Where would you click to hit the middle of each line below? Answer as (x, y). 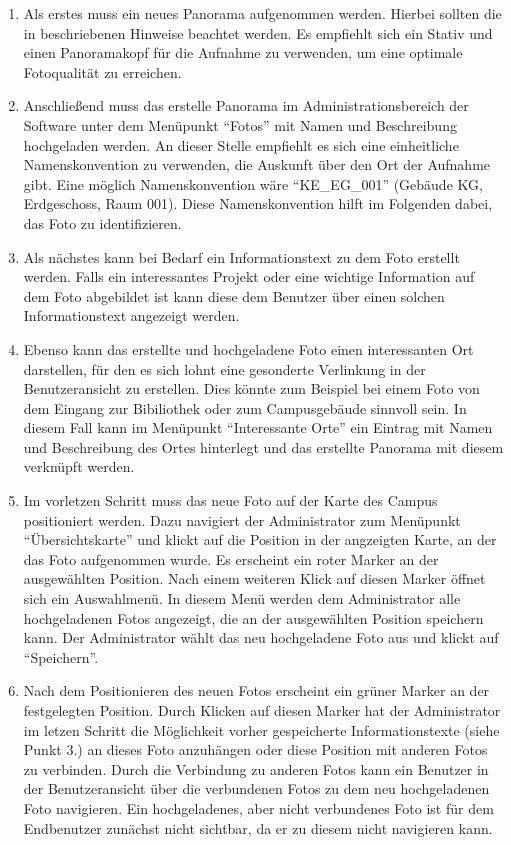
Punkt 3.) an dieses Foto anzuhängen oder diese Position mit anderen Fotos (255, 749)
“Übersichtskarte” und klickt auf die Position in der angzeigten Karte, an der (260, 539)
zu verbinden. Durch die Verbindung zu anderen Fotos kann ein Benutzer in (256, 768)
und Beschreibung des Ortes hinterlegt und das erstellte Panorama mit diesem (263, 446)
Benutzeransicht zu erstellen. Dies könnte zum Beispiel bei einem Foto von (251, 388)
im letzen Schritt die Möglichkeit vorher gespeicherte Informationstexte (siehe (261, 729)
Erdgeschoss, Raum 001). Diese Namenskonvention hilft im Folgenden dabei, (258, 203)
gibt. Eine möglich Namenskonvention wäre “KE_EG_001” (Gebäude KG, (253, 183)
